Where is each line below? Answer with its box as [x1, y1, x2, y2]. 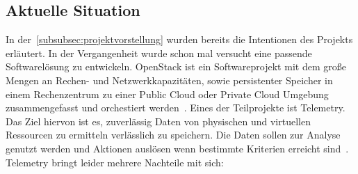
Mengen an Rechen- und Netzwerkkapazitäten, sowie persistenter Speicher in [6, 72, 333, 87]
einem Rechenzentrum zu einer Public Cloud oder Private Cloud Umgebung [6, 86, 329, 101]
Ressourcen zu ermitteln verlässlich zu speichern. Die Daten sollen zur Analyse [6, 127, 341, 142]
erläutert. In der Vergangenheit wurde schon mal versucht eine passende [6, 45, 312, 60]
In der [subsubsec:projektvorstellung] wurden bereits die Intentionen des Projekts [6, 32, 353, 47]
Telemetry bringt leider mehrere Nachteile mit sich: [6, 155, 224, 169]
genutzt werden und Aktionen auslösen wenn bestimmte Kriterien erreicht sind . [6, 141, 349, 155]
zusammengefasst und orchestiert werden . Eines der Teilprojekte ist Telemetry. [6, 100, 345, 115]
